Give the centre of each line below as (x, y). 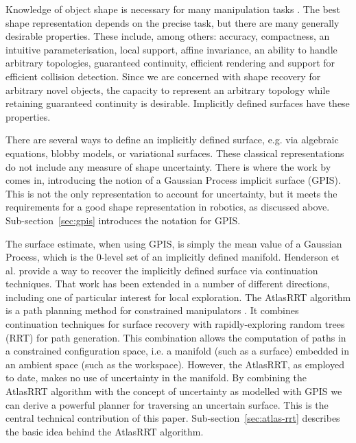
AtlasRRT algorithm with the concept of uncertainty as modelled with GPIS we (174, 391)
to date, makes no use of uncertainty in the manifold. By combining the (156, 378)
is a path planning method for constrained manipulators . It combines (152, 310)
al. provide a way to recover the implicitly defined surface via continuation (162, 270)
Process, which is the (50, 257)
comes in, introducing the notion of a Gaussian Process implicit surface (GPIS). (173, 180)
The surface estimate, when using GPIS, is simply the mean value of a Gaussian (174, 243)
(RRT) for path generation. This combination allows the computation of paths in (176, 337)
